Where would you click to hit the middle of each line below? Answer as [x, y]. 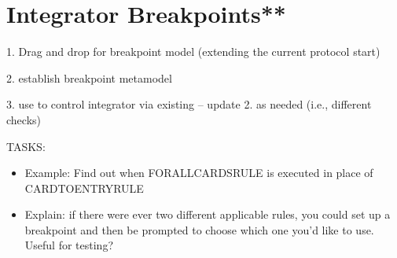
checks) [24, 119]
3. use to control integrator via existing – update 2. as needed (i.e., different [189, 104]
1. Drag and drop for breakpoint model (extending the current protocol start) [193, 52]
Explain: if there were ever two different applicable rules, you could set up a [208, 214]
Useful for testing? [69, 245]
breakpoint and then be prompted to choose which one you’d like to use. [199, 229]
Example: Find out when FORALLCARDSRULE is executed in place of [199, 173]
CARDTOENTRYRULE [84, 188]
